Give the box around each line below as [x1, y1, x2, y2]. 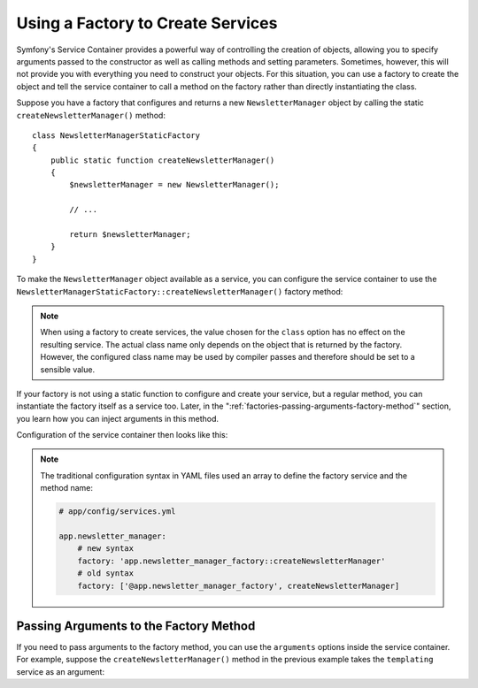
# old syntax [77, 569, 135, 578]
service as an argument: [16, 666, 105, 677]
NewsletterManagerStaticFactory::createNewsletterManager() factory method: [16, 286, 343, 296]
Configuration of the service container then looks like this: [16, 430, 228, 440]
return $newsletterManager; [69, 230, 191, 240]
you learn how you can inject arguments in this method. [16, 413, 220, 424]
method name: [40, 483, 93, 493]
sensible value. [40, 363, 96, 375]
